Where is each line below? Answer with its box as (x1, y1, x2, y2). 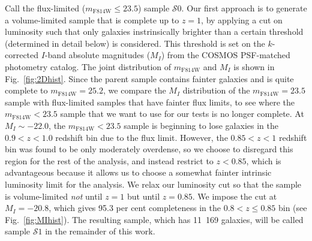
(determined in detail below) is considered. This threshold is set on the (5, 37, 265, 49)
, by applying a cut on (201, 13, 283, 26)
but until (127, 189, 160, 202)
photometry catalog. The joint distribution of (5, 60, 172, 73)
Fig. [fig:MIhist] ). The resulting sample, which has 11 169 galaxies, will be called (5, 213, 304, 225)
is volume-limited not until (5, 189, 103, 202)
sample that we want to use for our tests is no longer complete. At (60, 107, 304, 120)
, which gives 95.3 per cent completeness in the (49, 201, 221, 214)
